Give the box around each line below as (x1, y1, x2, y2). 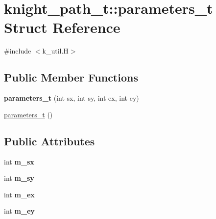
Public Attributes (4, 133, 95, 148)
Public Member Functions (4, 70, 138, 85)
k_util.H (42, 46, 69, 56)
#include (4, 46, 31, 56)
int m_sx (4, 156, 34, 166)
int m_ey (4, 206, 35, 216)
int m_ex (4, 189, 35, 199)
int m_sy (4, 173, 34, 183)
